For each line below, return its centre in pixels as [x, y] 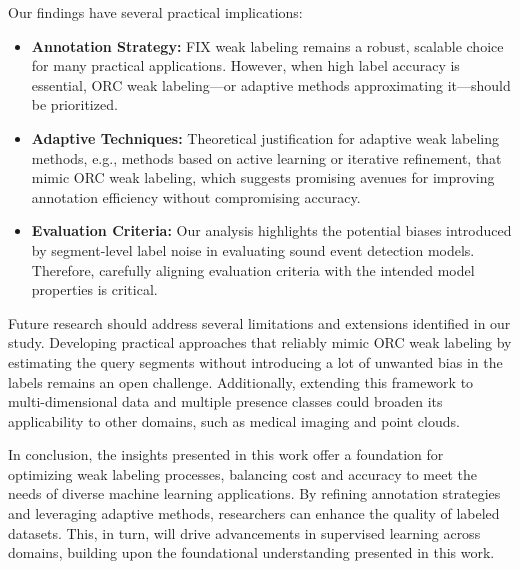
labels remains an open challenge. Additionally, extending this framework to [241, 381]
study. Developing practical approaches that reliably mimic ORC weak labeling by [260, 342]
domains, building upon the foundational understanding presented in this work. [251, 552]
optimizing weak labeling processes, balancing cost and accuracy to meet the [242, 473]
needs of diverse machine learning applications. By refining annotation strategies [254, 493]
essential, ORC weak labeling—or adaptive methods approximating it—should [271, 84]
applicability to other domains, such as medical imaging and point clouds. [234, 420]
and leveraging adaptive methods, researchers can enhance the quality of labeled [254, 513]
